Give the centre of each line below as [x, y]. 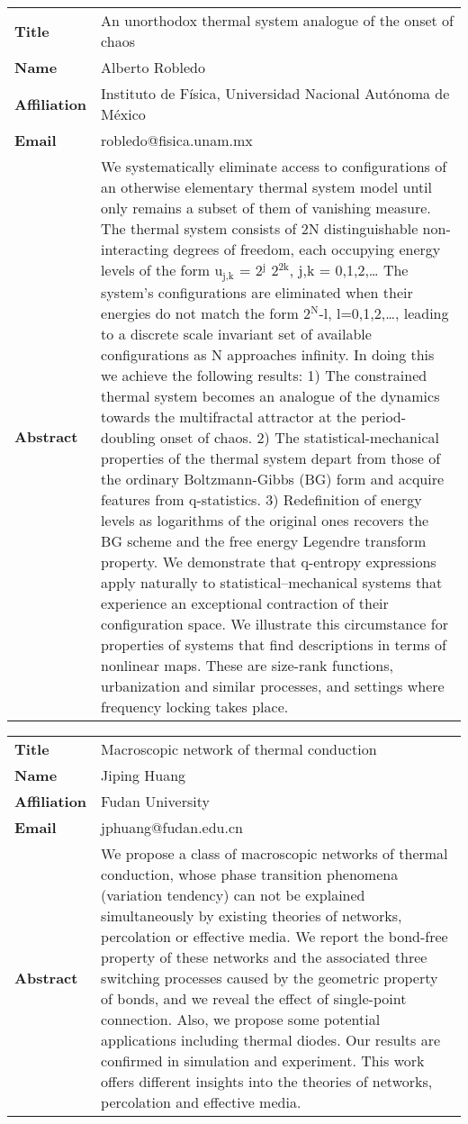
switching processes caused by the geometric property [270, 977]
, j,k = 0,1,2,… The [349, 270]
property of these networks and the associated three [264, 956]
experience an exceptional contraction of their [245, 603]
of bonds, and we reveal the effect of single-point [254, 998]
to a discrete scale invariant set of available [236, 333]
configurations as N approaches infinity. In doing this [268, 354]
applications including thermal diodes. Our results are [271, 1039]
